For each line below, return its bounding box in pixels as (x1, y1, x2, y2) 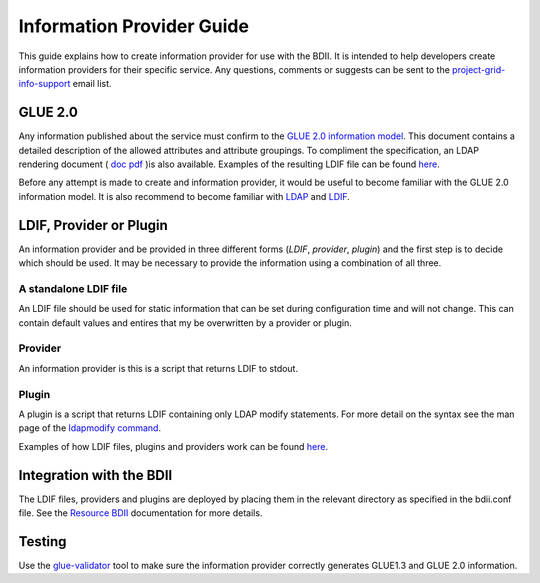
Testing (18, 533, 67, 550)
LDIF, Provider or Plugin (18, 216, 169, 234)
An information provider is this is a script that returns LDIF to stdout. (18, 362, 299, 374)
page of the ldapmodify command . (18, 422, 162, 434)
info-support (18, 78, 71, 90)
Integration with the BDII (18, 466, 173, 484)
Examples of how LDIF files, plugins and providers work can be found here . (18, 440, 329, 452)
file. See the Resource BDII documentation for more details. (18, 506, 263, 519)
